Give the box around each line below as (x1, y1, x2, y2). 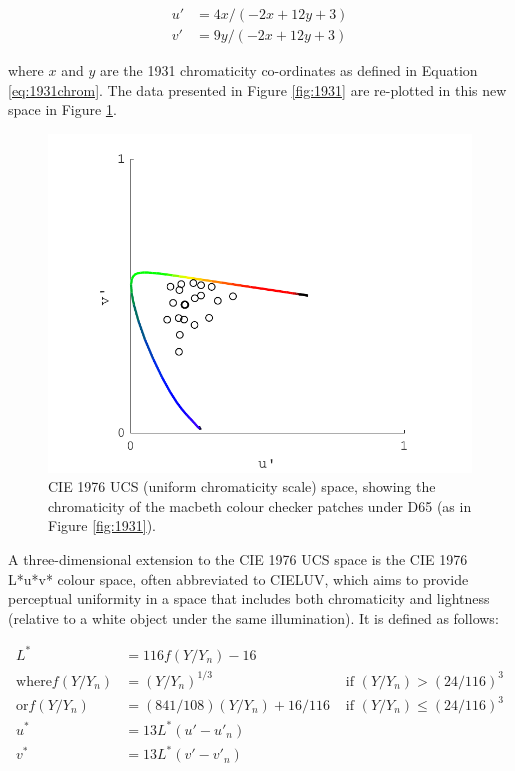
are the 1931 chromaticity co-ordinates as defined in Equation (99, 60, 478, 81)
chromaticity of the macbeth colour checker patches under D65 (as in (48, 495, 472, 516)
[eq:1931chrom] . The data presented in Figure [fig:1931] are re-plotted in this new (8, 79, 507, 100)
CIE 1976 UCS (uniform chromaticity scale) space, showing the (48, 476, 436, 497)
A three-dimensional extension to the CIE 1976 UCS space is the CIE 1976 (8, 549, 468, 570)
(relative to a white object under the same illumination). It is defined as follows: (8, 607, 499, 628)
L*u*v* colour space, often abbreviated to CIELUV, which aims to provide (8, 568, 469, 589)
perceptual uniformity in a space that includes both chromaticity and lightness (8, 588, 490, 609)
